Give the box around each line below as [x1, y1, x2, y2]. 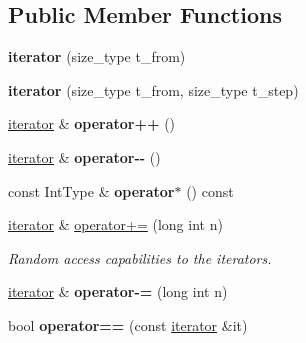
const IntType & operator [8, 180, 175, 201]
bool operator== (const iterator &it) [8, 314, 248, 335]
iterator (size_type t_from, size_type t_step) [8, 79, 299, 100]
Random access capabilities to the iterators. [8, 247, 272, 268]
